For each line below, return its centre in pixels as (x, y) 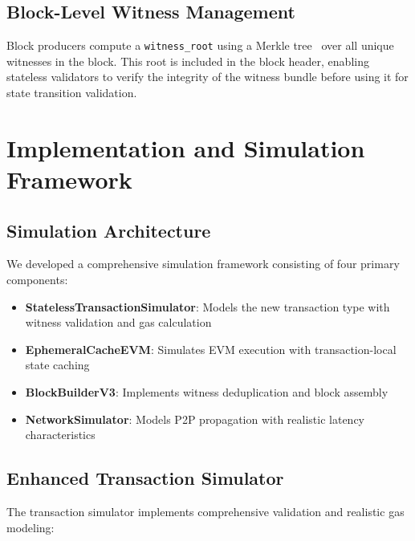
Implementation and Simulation (186, 147)
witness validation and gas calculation (118, 322)
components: (37, 279)
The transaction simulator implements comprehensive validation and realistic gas (205, 511)
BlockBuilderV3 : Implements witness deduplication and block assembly (207, 391)
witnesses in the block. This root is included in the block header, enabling (188, 61)
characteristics (60, 435)
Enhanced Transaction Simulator (145, 478)
